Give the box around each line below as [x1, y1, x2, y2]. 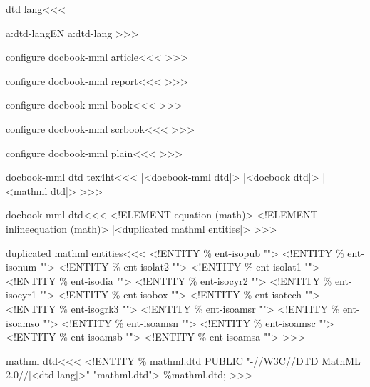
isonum [6, 259, 37, 274]
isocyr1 [6, 287, 36, 302]
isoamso [6, 315, 40, 330]
